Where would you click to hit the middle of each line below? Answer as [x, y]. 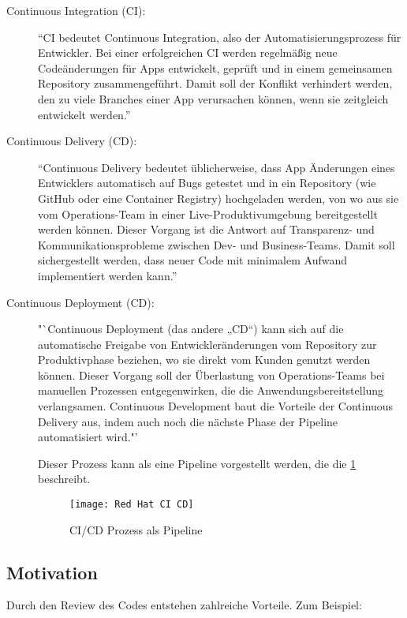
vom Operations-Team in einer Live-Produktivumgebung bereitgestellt [208, 213]
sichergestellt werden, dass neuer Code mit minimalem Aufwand [192, 260]
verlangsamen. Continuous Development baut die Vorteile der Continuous [216, 406]
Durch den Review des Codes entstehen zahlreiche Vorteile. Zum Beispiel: [184, 605]
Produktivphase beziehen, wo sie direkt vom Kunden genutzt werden [204, 360]
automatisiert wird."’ [88, 437]
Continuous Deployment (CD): [80, 302]
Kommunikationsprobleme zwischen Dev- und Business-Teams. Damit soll [217, 244]
